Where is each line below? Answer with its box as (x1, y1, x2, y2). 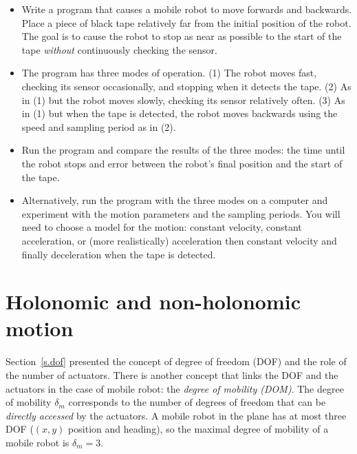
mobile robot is (6, 435, 69, 449)
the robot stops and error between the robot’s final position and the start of (21, 156, 343, 170)
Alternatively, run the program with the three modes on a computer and (21, 193, 328, 207)
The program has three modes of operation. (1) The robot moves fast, (21, 65, 317, 80)
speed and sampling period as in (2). (21, 119, 176, 134)
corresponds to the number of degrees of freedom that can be (68, 395, 326, 409)
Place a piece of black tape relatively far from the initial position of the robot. (21, 15, 351, 30)
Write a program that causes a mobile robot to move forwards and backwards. (21, 2, 352, 16)
